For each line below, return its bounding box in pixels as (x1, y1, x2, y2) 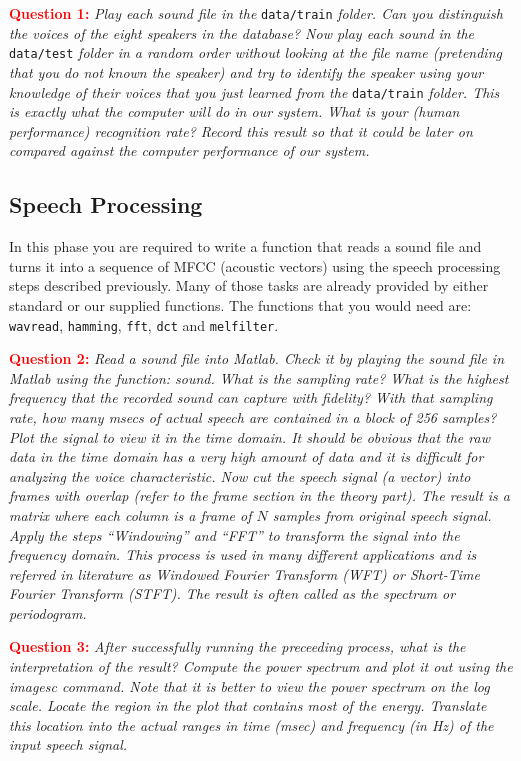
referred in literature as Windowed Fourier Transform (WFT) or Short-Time (9, 563, 480, 584)
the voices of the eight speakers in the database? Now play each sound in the (9, 22, 474, 43)
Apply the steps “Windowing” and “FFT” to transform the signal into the (9, 524, 460, 545)
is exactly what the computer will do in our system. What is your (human (9, 101, 460, 122)
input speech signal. (9, 734, 128, 755)
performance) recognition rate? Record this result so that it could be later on (9, 120, 473, 141)
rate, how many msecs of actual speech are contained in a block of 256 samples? (9, 406, 497, 427)
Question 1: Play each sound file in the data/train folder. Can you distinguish (9, 3, 503, 23)
